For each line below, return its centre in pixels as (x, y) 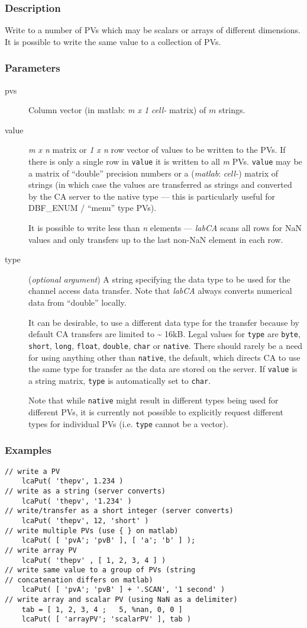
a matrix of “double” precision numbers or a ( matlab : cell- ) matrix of (153, 173)
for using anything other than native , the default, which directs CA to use (164, 357)
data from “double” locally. (77, 302)
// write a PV (33, 471)
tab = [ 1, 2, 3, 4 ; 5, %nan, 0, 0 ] (102, 609)
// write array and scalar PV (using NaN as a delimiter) (121, 600)
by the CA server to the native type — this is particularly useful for (152, 196)
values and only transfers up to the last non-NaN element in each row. (156, 239)
